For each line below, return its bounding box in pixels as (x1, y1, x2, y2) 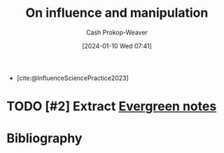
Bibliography (6, 131, 83, 147)
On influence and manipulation (25, 5, 209, 21)
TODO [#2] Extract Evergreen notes (6, 98, 217, 114)
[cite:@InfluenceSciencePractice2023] (16, 74, 129, 82)
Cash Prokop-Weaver (85, 28, 148, 36)
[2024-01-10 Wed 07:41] (82, 41, 152, 50)
